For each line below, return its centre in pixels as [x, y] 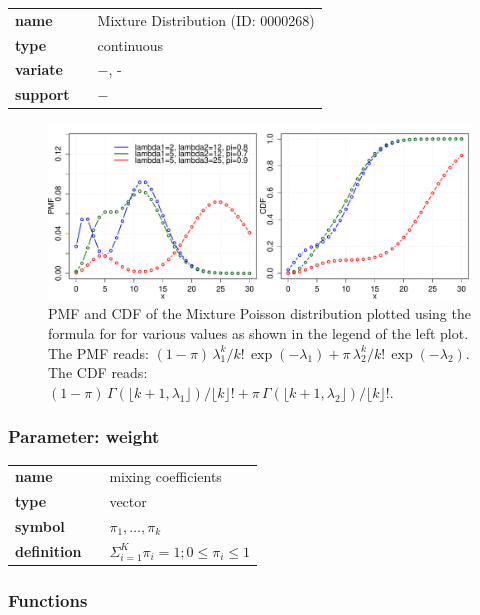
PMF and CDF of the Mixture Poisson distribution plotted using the [259, 313]
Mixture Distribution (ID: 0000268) [206, 19]
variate [39, 69]
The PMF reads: [98, 352]
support [42, 94]
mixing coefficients [165, 476]
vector [128, 501]
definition [48, 550]
